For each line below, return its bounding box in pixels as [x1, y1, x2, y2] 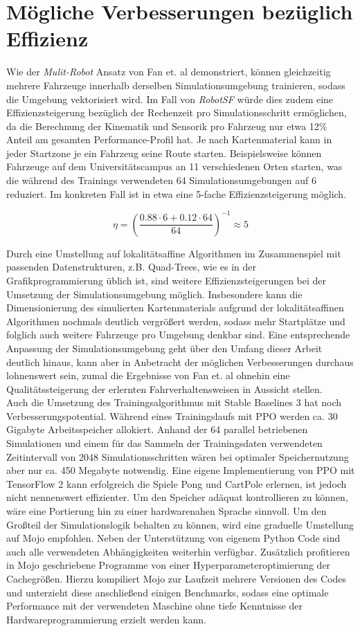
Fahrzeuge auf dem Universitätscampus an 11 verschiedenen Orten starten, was [6, 159, 343, 174]
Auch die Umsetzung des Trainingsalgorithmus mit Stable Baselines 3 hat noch [6, 395, 342, 410]
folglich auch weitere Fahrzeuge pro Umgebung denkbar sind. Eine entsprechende [6, 327, 350, 342]
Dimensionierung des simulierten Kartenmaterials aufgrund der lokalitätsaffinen [6, 300, 344, 315]
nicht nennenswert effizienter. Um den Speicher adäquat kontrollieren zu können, [6, 490, 348, 504]
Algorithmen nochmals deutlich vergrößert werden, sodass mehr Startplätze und [6, 313, 345, 328]
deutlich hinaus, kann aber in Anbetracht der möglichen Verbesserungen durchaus [6, 354, 354, 369]
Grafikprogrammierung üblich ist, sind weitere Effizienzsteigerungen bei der [6, 273, 327, 287]
